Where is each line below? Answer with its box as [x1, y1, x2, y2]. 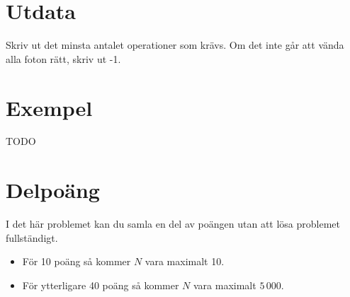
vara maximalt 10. [145, 254, 225, 269]
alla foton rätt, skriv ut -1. [6, 51, 121, 66]
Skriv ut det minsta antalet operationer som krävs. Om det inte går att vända [6, 37, 344, 52]
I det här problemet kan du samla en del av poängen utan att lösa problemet [6, 216, 340, 231]
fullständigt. [6, 230, 58, 245]
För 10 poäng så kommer [22, 254, 131, 269]
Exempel [6, 93, 93, 122]
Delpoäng [6, 175, 100, 204]
